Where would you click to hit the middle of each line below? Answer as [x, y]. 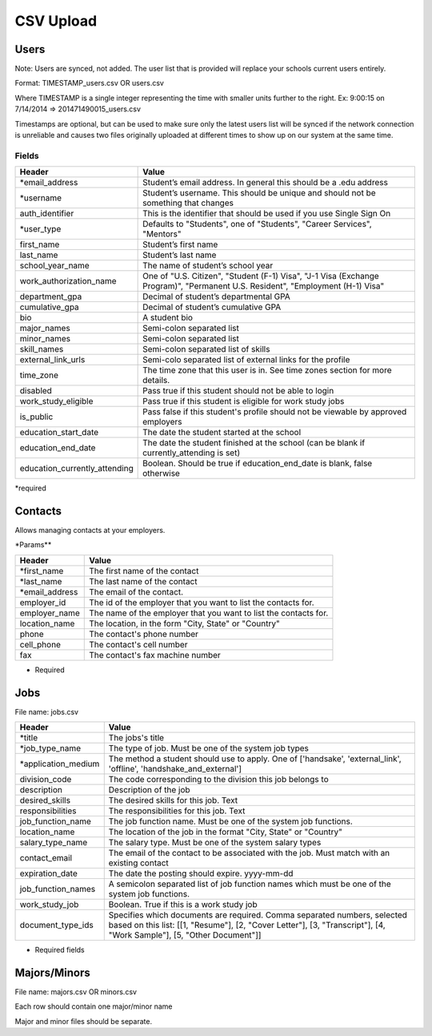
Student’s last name [180, 255]
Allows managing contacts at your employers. [90, 530]
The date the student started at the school [222, 433]
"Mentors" [162, 234]
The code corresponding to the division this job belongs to [218, 780]
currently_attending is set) [191, 453]
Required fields [60, 950]
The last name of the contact [143, 581]
